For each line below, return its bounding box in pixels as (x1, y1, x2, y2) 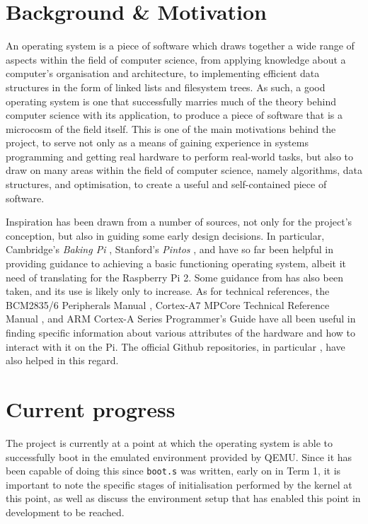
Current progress (6, 394, 176, 423)
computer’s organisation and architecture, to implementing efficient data (6, 66, 320, 81)
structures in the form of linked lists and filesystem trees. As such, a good (6, 79, 326, 94)
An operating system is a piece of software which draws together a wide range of (6, 38, 355, 53)
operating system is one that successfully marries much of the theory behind (6, 93, 336, 108)
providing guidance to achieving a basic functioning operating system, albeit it (6, 256, 347, 271)
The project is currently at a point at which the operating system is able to (6, 435, 333, 450)
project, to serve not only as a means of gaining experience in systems (6, 135, 309, 150)
